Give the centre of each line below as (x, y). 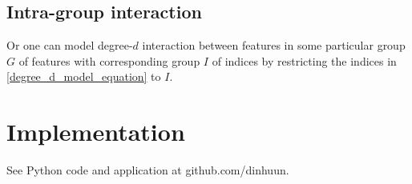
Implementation (96, 132)
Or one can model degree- (70, 45)
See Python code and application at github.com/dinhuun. (148, 170)
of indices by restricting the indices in (304, 60)
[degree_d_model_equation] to (84, 76)
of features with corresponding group (109, 60)
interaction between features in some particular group (274, 45)
